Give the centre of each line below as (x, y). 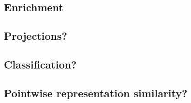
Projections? (36, 36)
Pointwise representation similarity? (96, 93)
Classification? (40, 64)
